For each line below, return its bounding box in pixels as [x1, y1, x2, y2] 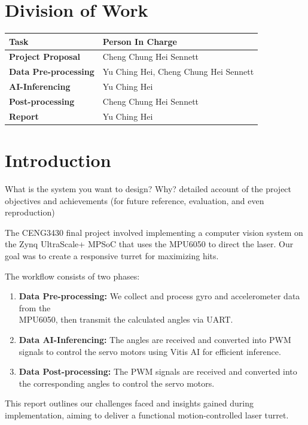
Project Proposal [9, 50, 80, 63]
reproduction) [5, 206, 55, 218]
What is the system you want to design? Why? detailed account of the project [5, 183, 292, 195]
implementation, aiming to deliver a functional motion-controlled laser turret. [5, 408, 289, 421]
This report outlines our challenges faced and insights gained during [5, 397, 254, 409]
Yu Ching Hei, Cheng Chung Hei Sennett [102, 65, 254, 78]
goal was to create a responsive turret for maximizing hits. [5, 250, 219, 262]
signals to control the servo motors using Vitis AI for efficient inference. [19, 345, 281, 357]
